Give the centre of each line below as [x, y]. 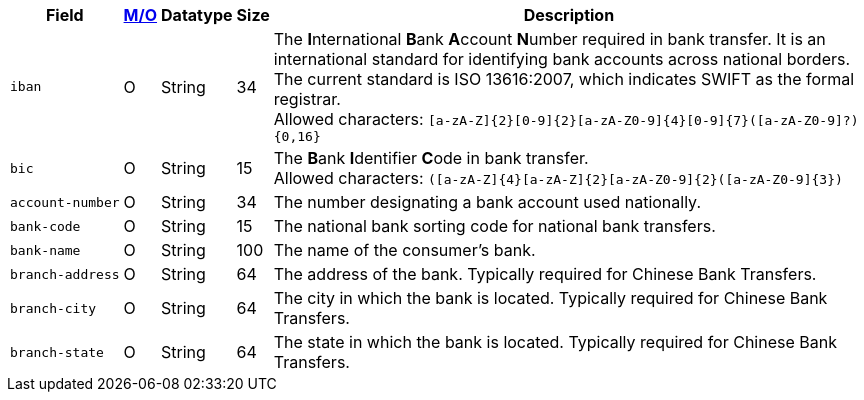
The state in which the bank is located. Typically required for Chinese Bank [555, 342]
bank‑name [45, 250]
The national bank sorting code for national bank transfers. [494, 226]
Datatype [197, 15]
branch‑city [53, 308]
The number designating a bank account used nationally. [487, 202]
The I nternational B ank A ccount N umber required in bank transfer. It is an [549, 39]
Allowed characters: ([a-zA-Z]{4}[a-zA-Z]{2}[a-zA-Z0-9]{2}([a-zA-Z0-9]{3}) [558, 178]
